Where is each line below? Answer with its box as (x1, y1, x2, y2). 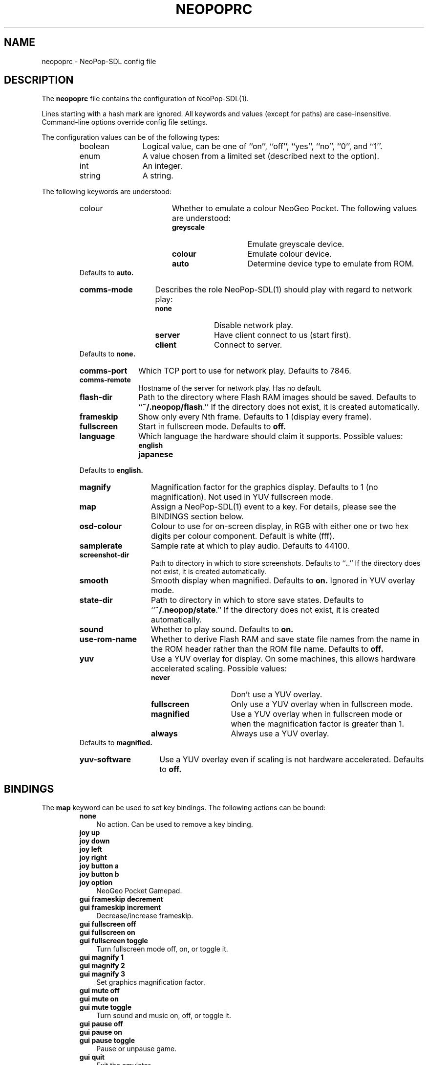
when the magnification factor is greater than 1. (231, 719, 405, 729)
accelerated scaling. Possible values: (150, 664, 287, 674)
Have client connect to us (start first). (214, 330, 351, 340)
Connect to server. (214, 340, 282, 350)
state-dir (79, 595, 113, 605)
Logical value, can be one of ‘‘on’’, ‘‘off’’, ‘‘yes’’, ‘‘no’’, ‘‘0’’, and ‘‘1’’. (142, 141, 383, 152)
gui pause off (79, 1020, 123, 1028)
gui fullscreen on (79, 928, 135, 937)
